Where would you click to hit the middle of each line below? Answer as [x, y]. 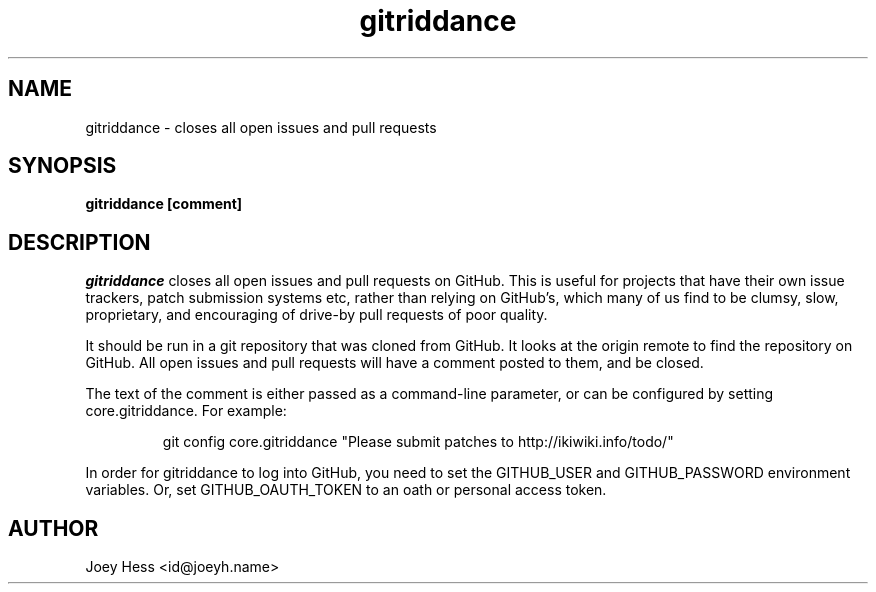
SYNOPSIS [62, 166]
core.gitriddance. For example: [186, 411]
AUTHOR [53, 528]
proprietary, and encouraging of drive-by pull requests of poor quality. [316, 315]
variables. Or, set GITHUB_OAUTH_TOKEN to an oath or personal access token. [346, 490]
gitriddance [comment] [164, 204]
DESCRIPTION [79, 242]
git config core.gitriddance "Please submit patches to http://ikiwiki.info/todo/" [418, 442]
